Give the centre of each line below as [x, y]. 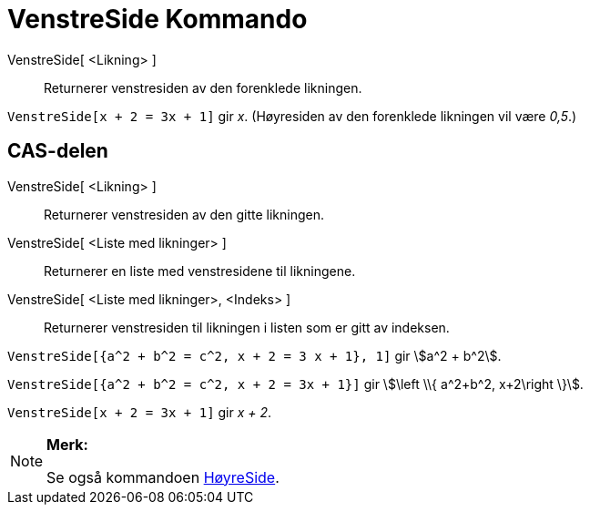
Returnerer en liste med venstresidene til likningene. [200, 271]
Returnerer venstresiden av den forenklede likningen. [203, 87]
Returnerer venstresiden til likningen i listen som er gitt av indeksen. [247, 327]
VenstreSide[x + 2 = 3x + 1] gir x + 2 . [140, 412]
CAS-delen [58, 151]
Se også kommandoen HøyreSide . [163, 477]
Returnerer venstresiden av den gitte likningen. [184, 214]
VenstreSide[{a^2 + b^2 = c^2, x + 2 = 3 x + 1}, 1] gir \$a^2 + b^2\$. [254, 355]
